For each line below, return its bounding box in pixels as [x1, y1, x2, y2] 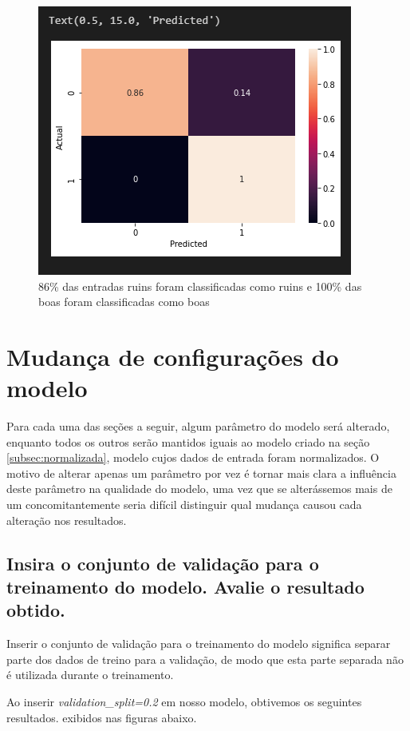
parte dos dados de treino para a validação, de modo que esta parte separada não [6, 650, 404, 667]
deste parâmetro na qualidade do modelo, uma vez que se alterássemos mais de [6, 480, 392, 497]
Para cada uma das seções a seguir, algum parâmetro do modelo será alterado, [6, 418, 390, 435]
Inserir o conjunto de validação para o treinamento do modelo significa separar [6, 635, 391, 652]
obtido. [6, 598, 65, 622]
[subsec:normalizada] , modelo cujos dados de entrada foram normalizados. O [6, 449, 380, 466]
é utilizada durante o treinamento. [6, 666, 174, 683]
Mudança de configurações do [6, 340, 339, 372]
